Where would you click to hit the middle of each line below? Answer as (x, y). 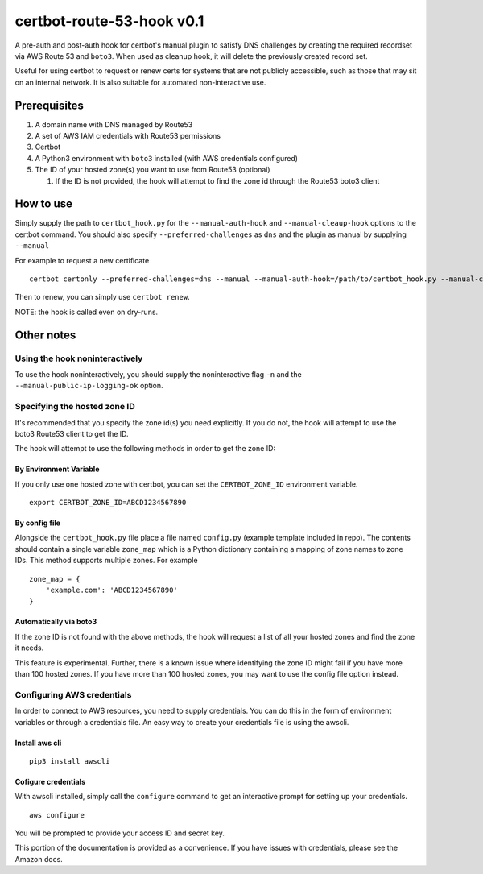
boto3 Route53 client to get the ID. (72, 433)
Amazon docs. (39, 859)
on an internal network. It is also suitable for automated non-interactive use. (140, 82)
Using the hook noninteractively (79, 358)
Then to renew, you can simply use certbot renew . (102, 297)
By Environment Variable (57, 469)
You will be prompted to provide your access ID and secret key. (120, 833)
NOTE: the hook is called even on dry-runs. (87, 312)
